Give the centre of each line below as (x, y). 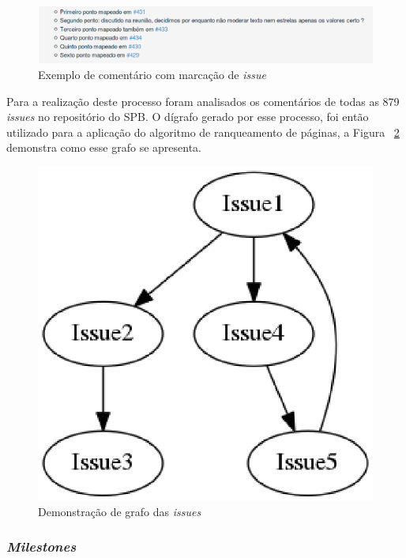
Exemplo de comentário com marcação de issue (152, 75)
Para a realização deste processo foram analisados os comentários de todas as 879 (203, 101)
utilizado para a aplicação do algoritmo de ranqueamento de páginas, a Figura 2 (203, 132)
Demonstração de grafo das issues (120, 511)
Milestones (41, 547)
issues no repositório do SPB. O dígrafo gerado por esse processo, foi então (188, 117)
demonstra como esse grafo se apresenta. (104, 147)
